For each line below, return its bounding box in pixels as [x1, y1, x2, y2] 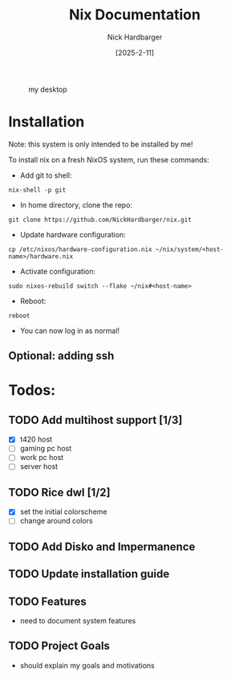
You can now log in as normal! [19, 326, 120, 335]
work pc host [19, 453, 64, 462]
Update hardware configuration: [19, 229, 126, 239]
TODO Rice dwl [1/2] [8, 485, 111, 499]
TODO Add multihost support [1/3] [8, 413, 183, 427]
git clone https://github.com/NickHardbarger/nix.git [8, 216, 192, 224]
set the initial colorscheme [19, 507, 107, 516]
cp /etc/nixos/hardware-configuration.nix [8, 245, 152, 253]
